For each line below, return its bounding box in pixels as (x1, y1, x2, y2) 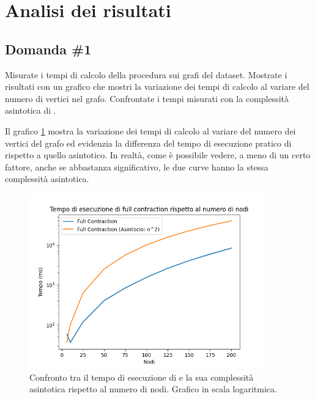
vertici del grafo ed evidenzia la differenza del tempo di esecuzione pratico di (5, 136, 292, 149)
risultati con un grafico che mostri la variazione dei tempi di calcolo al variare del (5, 80, 309, 93)
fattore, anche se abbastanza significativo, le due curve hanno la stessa (5, 160, 269, 173)
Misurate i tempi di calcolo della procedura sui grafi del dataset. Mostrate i (5, 68, 287, 81)
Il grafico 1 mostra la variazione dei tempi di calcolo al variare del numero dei (5, 124, 296, 137)
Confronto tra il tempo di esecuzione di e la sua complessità (29, 370, 254, 383)
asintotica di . (5, 104, 56, 117)
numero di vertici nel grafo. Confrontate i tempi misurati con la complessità (5, 92, 289, 104)
